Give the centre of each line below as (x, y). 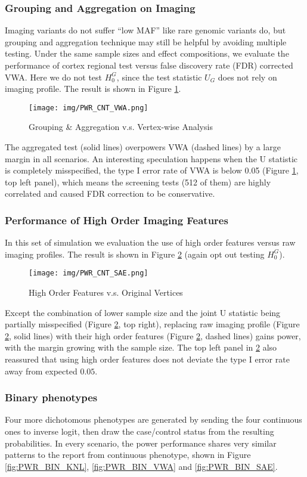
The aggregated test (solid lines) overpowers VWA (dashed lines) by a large (143, 147)
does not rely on (247, 77)
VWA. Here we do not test (54, 77)
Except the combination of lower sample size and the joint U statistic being (143, 312)
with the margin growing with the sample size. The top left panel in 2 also (141, 347)
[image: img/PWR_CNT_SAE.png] (89, 273)
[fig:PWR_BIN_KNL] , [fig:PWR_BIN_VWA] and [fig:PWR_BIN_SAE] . (141, 466)
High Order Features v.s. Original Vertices (106, 292)
